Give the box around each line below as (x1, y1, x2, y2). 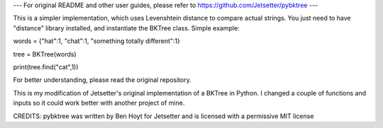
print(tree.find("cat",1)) (13, 62, 79, 71)
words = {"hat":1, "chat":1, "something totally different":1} (13, 37, 180, 45)
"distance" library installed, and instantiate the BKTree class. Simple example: (13, 23, 240, 32)
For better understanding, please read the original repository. (13, 76, 191, 84)
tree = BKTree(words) (13, 50, 77, 58)
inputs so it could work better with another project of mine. (13, 99, 185, 107)
